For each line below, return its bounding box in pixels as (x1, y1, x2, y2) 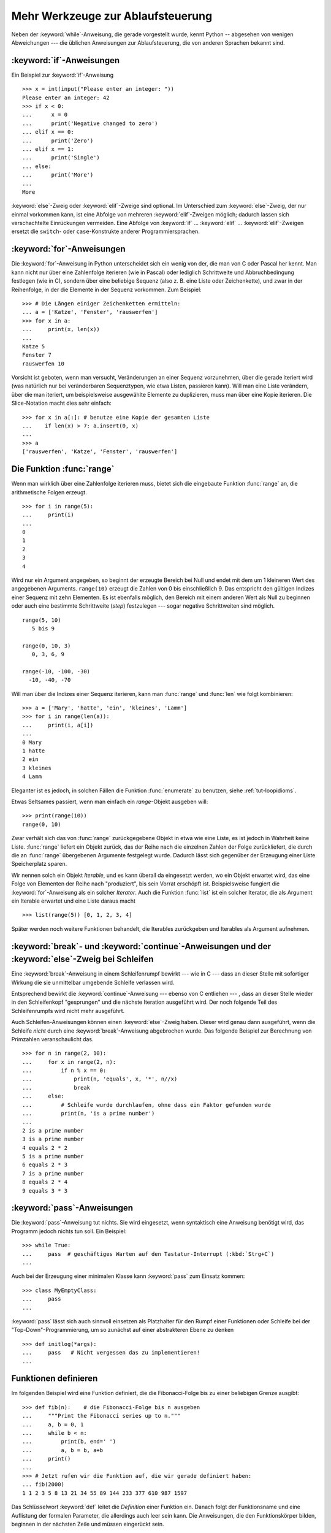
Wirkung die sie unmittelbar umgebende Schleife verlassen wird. (11, 979, 175, 986)
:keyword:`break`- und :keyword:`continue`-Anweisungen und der (11, 941, 272, 952)
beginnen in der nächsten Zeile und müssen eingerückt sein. (11, 1520, 164, 1527)
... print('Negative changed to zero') (22, 120, 159, 127)
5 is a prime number (22, 1153, 84, 1160)
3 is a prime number (22, 1136, 84, 1143)
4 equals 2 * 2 (22, 1144, 68, 1151)
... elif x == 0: (22, 129, 74, 136)
